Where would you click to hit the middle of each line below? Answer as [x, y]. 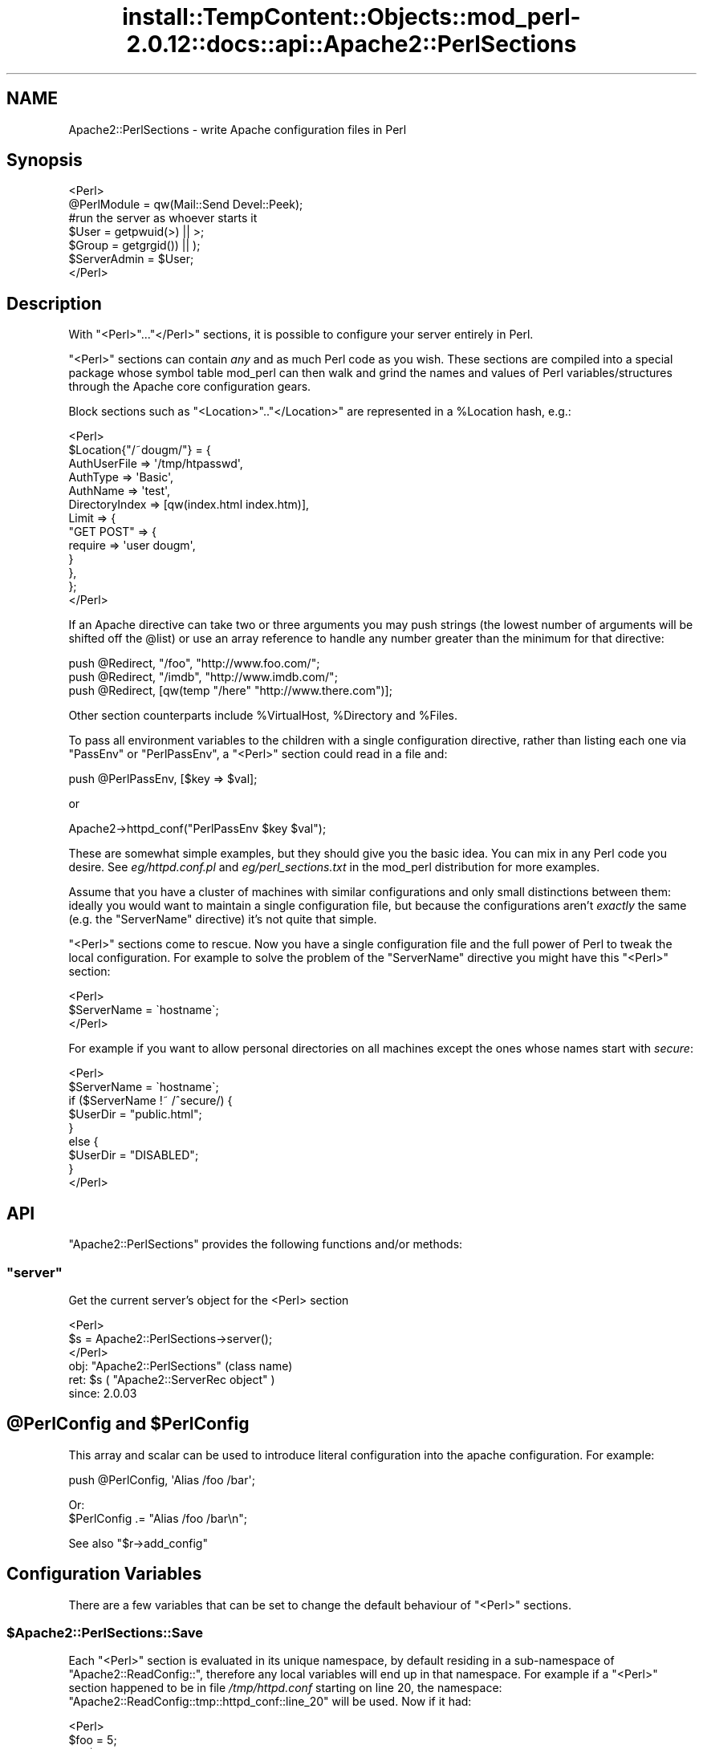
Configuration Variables [104, 1574]
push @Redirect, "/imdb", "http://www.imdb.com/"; [203, 677]
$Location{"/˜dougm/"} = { [140, 450]
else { [83, 1142]
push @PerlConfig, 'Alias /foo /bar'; [162, 1479]
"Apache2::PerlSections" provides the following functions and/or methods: [266, 1244]
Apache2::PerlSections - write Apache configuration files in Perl [238, 129]
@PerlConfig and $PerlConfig [128, 1424]
